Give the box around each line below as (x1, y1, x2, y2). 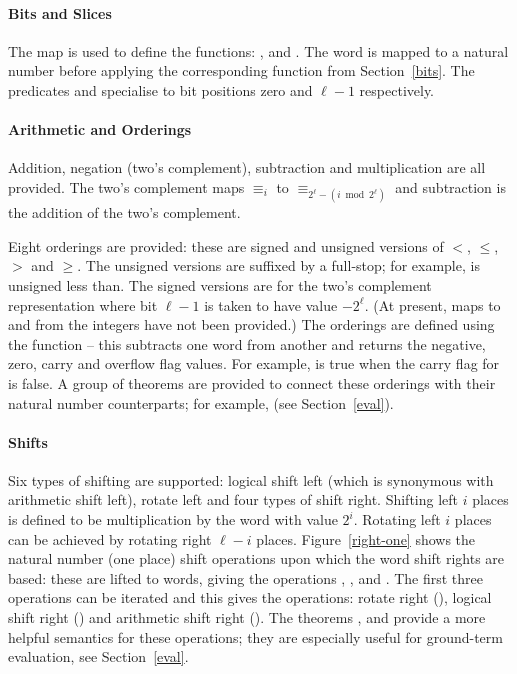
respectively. (359, 79, 435, 100)
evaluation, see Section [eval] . (8, 646, 189, 667)
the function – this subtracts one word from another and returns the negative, (8, 333, 486, 354)
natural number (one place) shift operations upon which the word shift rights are (8, 548, 505, 569)
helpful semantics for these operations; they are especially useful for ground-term (8, 626, 503, 647)
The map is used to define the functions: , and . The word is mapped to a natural (8, 40, 509, 61)
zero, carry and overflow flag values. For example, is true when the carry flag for (8, 353, 500, 374)
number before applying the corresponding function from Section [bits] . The (8, 60, 475, 81)
